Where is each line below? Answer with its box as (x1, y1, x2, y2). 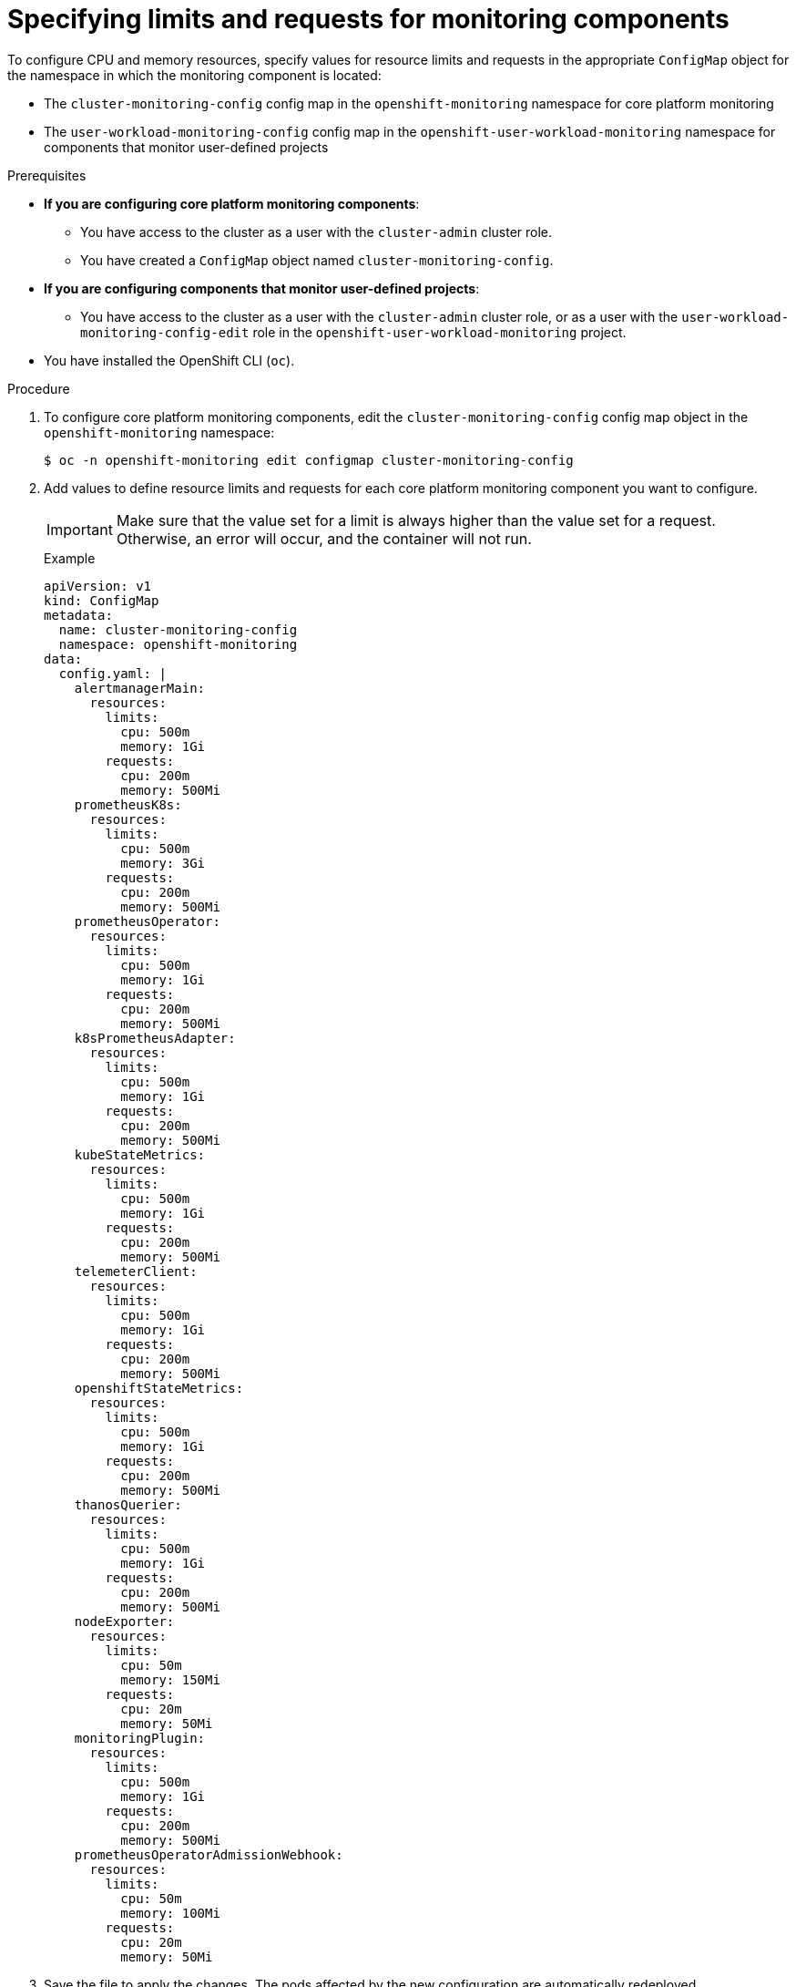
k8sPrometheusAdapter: (74, 1030, 236, 1045)
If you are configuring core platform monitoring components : (44, 195, 420, 211)
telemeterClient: (74, 1263, 198, 1279)
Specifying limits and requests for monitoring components (7, 4, 730, 35)
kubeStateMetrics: (74, 1147, 206, 1162)
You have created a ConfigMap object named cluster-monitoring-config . (80, 252, 554, 268)
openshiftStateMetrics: (74, 1380, 244, 1395)
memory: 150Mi (120, 1672, 220, 1687)
